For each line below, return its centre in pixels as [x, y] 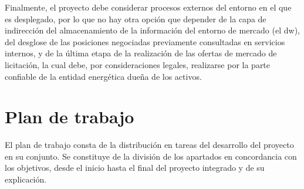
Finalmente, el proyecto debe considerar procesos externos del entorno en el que [148, 7]
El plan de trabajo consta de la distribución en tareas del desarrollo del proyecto [149, 145]
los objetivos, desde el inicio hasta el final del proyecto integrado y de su [135, 168]
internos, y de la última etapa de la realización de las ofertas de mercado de [141, 53]
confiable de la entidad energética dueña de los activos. [103, 76]
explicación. [26, 179]
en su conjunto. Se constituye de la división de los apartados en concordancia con [151, 156]
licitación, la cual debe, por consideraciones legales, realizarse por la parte [138, 64]
